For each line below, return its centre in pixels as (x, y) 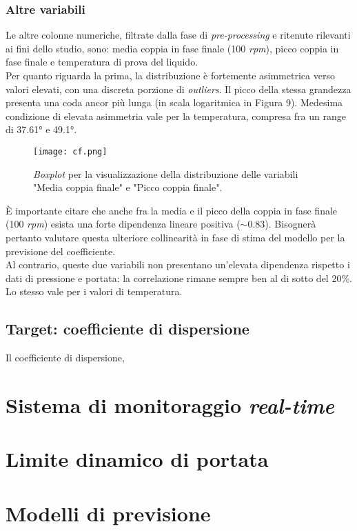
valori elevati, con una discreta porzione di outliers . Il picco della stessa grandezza (178, 89)
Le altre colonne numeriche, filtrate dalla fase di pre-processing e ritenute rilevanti (178, 35)
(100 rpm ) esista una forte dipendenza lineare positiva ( (123, 224)
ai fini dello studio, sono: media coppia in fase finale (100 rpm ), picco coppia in (172, 48)
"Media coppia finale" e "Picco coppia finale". (128, 187)
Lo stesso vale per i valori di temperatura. (94, 291)
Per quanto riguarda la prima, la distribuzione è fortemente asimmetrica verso (170, 75)
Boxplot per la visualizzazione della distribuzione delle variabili (166, 173)
